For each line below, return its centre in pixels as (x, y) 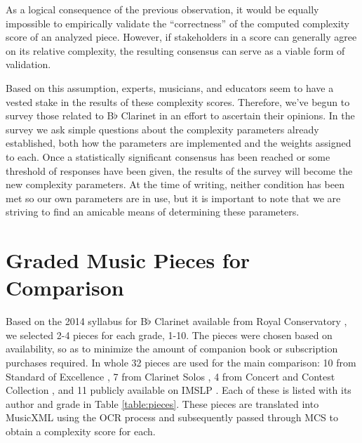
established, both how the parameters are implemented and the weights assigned (179, 143)
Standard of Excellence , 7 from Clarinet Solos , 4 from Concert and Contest (170, 376)
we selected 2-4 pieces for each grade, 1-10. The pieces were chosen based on (169, 335)
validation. (28, 64)
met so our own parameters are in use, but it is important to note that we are (173, 198)
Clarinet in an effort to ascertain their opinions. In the (238, 115)
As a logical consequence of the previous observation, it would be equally (162, 9)
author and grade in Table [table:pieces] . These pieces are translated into (162, 403)
